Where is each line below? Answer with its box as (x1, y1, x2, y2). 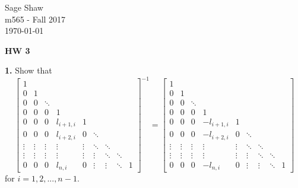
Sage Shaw (5, 1, 43, 13)
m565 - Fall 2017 (5, 12, 66, 25)
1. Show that (5, 64, 52, 77)
